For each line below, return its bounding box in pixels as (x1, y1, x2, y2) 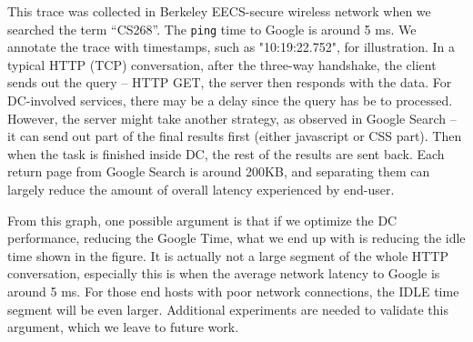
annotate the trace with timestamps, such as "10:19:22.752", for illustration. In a (7, 37, 456, 56)
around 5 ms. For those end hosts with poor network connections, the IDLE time (7, 281, 459, 300)
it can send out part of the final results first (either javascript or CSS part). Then (7, 126, 462, 146)
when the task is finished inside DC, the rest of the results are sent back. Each (7, 144, 445, 163)
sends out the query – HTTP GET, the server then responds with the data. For (7, 73, 452, 92)
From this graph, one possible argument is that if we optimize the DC (7, 210, 398, 229)
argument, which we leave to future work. (7, 317, 239, 337)
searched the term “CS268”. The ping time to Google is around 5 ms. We (7, 19, 417, 38)
